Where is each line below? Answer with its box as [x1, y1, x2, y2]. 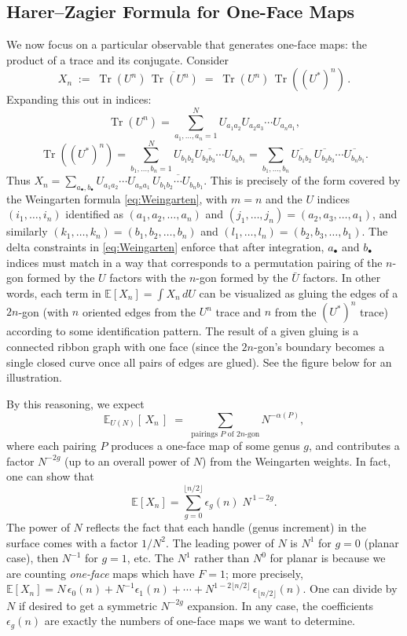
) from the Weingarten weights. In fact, [202, 452, 391, 469]
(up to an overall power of [64, 452, 190, 469]
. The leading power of [166, 534, 274, 550]
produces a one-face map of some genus [111, 437, 300, 454]
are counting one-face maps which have [6, 565, 195, 581]
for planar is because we [269, 550, 386, 566]
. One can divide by [302, 580, 398, 597]
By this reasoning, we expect [6, 395, 145, 411]
